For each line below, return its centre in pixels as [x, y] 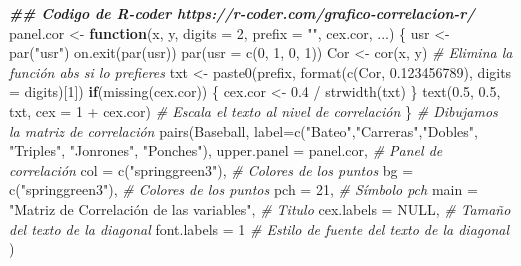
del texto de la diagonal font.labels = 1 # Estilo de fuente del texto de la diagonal [259, 228]
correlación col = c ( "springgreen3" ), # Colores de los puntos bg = [211, 169]
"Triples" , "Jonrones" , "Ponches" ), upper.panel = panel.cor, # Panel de [226, 150]
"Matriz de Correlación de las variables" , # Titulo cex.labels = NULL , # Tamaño [260, 208]
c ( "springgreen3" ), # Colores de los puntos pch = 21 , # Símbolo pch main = [243, 189]
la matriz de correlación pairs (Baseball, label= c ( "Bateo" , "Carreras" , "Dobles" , [243, 130]
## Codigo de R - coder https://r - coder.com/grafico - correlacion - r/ [242, 13]
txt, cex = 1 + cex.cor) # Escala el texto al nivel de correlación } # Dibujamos [253, 110]
